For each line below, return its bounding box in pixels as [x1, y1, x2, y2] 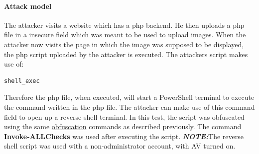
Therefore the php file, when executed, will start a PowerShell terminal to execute [4, 92, 255, 102]
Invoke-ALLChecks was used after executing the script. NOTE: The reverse [4, 131, 244, 141]
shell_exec [4, 77, 40, 84]
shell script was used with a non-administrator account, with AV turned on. [4, 141, 236, 151]
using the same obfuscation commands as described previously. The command [4, 121, 242, 132]
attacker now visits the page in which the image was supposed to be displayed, [4, 39, 244, 49]
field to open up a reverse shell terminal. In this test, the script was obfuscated [4, 111, 245, 122]
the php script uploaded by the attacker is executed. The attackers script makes [4, 49, 248, 59]
